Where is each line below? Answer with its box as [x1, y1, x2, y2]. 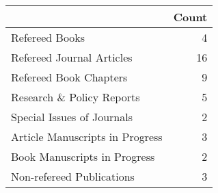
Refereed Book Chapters [11, 69, 128, 85]
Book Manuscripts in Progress [11, 149, 155, 164]
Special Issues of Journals [11, 109, 133, 125]
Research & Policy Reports [11, 89, 140, 105]
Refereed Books [11, 29, 85, 45]
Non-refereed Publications [11, 168, 135, 184]
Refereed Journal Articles [11, 49, 133, 65]
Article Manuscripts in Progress [11, 129, 163, 144]
